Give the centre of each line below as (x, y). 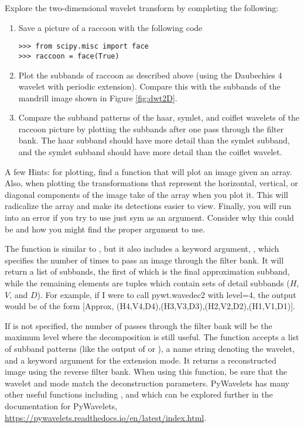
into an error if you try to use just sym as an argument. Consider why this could (149, 218)
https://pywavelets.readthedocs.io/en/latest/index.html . (106, 417)
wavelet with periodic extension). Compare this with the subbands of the (149, 86)
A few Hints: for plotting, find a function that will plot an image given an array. (148, 171)
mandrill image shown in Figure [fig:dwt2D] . (98, 97)
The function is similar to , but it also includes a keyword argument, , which (142, 249)
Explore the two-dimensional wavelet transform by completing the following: (142, 8)
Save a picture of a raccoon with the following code (110, 27)
